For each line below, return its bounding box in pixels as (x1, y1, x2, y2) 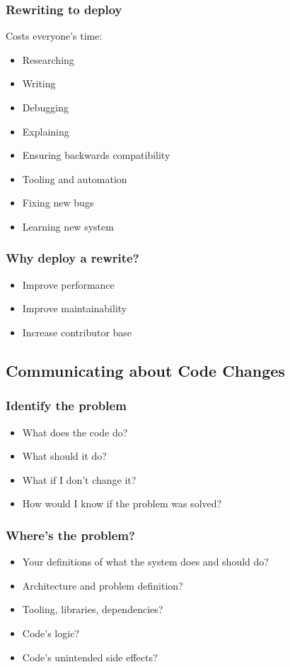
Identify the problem (6, 397, 127, 414)
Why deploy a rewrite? (6, 249, 139, 267)
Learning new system (22, 219, 114, 233)
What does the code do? (22, 424, 128, 439)
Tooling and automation (22, 171, 127, 186)
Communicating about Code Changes (6, 359, 285, 381)
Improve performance (22, 277, 115, 292)
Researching (22, 52, 74, 67)
